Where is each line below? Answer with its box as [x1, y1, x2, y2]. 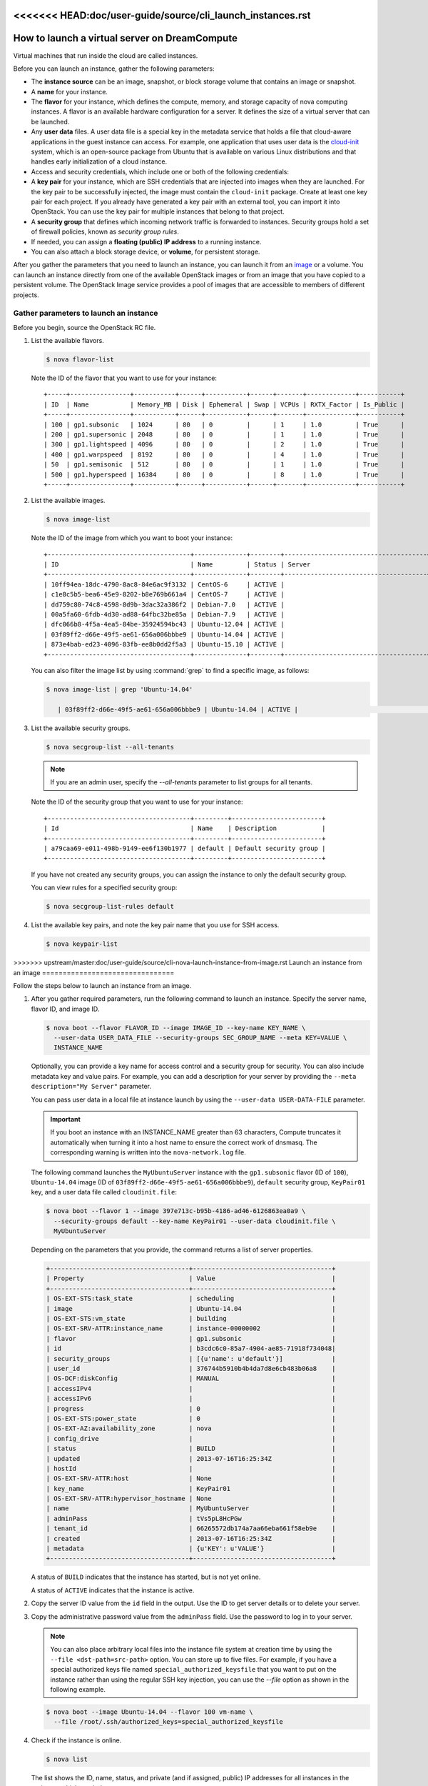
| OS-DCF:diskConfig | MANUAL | [46, 1375, 336, 1382]
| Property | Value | [46, 1274, 336, 1282]
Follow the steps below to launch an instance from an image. [13, 981, 192, 989]
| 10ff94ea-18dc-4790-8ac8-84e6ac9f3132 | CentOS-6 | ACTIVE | [44, 580, 285, 589]
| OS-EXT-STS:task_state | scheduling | [46, 1294, 336, 1303]
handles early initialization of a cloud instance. [31, 157, 168, 166]
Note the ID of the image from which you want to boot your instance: [31, 534, 233, 542]
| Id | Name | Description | [44, 824, 326, 832]
